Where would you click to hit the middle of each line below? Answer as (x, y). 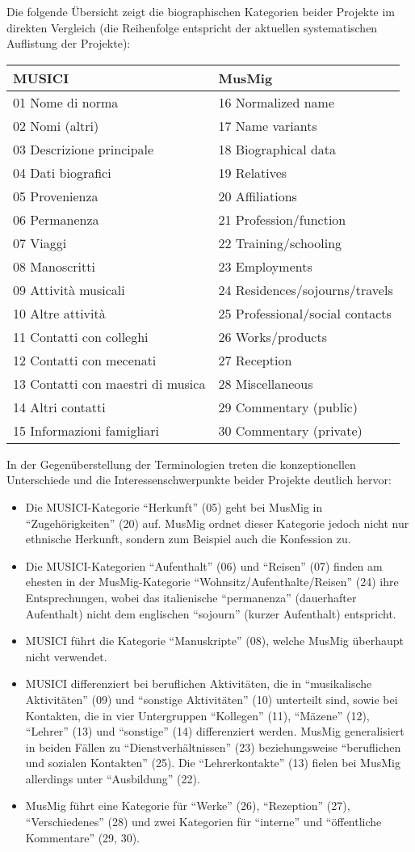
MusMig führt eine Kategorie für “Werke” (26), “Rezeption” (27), (188, 806)
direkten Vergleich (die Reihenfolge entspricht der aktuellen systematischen (192, 27)
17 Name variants (268, 125)
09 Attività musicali (69, 289)
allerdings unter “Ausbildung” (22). (113, 778)
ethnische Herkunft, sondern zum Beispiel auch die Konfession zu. (188, 539)
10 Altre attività (59, 313)
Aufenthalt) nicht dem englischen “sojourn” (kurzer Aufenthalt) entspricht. (211, 613)
